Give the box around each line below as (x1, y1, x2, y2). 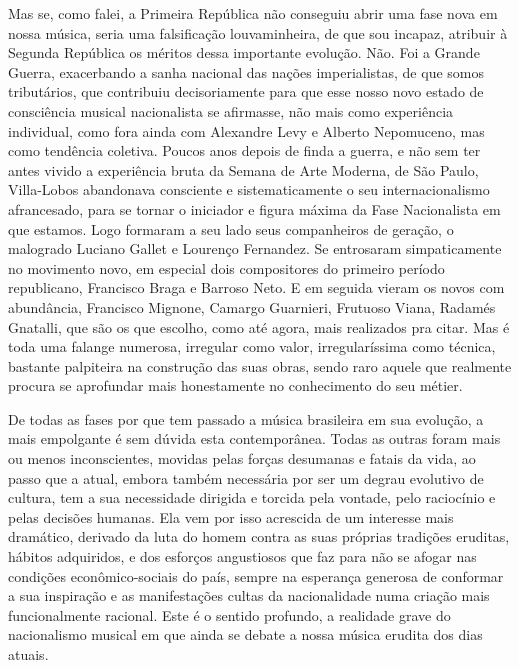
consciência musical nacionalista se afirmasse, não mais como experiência (8, 100, 454, 121)
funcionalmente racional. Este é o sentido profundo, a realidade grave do (8, 604, 451, 625)
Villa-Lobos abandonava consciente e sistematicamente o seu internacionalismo (8, 179, 490, 200)
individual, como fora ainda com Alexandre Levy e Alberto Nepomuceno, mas (8, 120, 485, 141)
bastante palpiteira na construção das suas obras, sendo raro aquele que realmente (8, 355, 512, 376)
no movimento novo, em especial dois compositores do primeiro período (8, 257, 445, 278)
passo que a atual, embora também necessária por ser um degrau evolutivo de (8, 467, 484, 488)
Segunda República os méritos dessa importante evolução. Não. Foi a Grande (8, 42, 480, 63)
